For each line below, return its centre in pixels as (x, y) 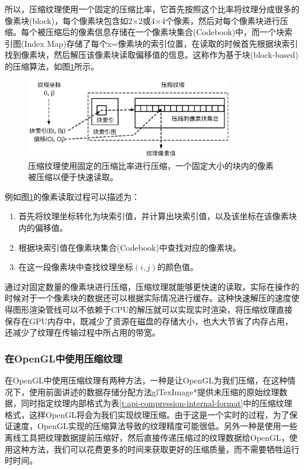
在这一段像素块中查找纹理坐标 (76, 267)
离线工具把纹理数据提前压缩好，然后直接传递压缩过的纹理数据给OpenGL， (147, 437)
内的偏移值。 (43, 227)
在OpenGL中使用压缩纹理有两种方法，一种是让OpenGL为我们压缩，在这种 (146, 380)
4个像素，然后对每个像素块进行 (221, 20)
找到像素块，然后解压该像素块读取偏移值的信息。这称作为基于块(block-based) (152, 55)
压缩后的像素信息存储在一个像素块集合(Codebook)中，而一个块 (165, 32)
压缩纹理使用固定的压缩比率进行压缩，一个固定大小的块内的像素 (151, 165)
